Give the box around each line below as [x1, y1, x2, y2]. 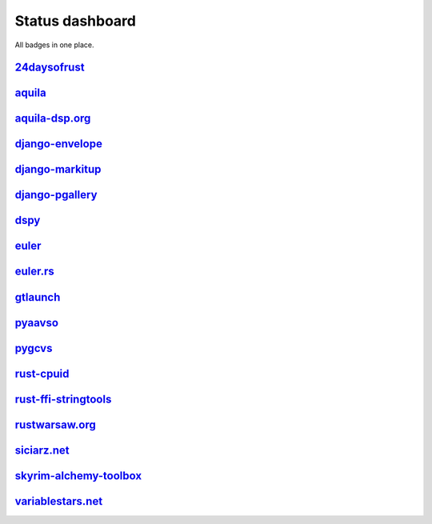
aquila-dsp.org [14, 112, 91, 126]
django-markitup [14, 162, 102, 176]
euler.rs [14, 265, 55, 278]
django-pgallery [14, 188, 98, 202]
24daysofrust [14, 61, 85, 74]
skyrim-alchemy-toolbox [14, 469, 142, 482]
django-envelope [14, 137, 103, 151]
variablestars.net [14, 494, 103, 508]
